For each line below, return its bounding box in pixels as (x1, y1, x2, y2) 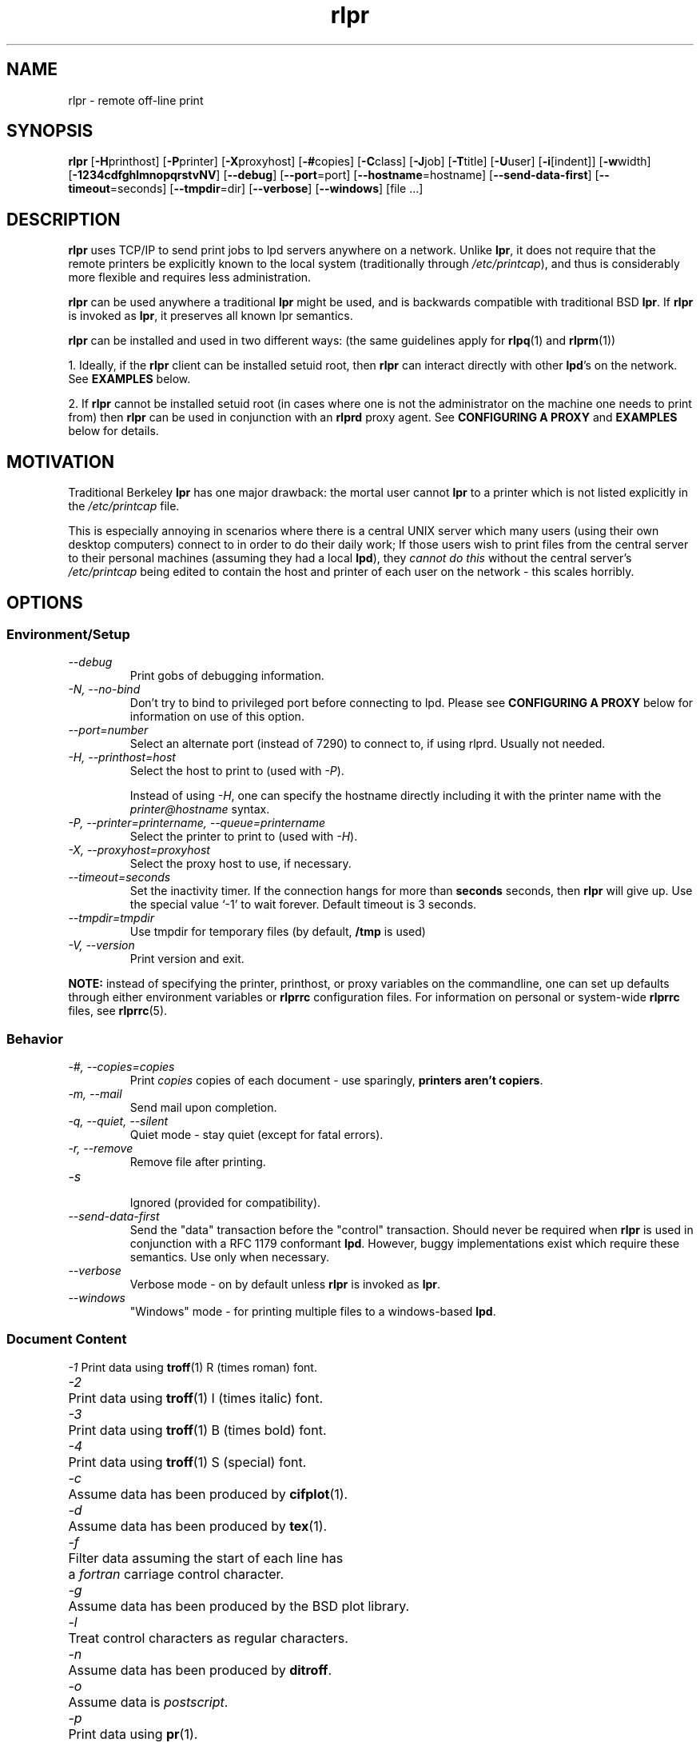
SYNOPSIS (6, 121, 93, 142)
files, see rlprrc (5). (68, 1004, 168, 1018)
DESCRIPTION (6, 209, 121, 230)
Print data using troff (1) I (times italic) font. (68, 1389, 324, 1406)
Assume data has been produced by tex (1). (68, 1517, 328, 1534)
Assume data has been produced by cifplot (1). (68, 1485, 348, 1502)
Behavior (6, 1030, 63, 1047)
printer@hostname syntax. (129, 802, 270, 817)
